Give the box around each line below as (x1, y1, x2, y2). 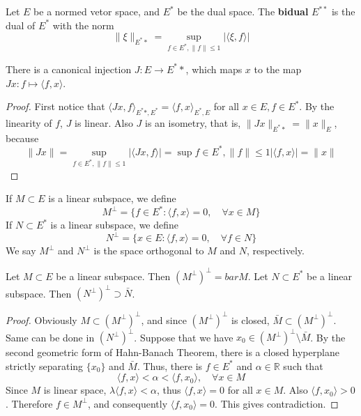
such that (283, 358, 323, 373)
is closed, (231, 312, 270, 327)
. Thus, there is (137, 358, 203, 373)
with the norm (52, 17, 114, 32)
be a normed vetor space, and (33, 4, 160, 18)
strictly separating (6, 358, 84, 373)
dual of (6, 17, 36, 32)
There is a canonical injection (6, 61, 132, 76)
